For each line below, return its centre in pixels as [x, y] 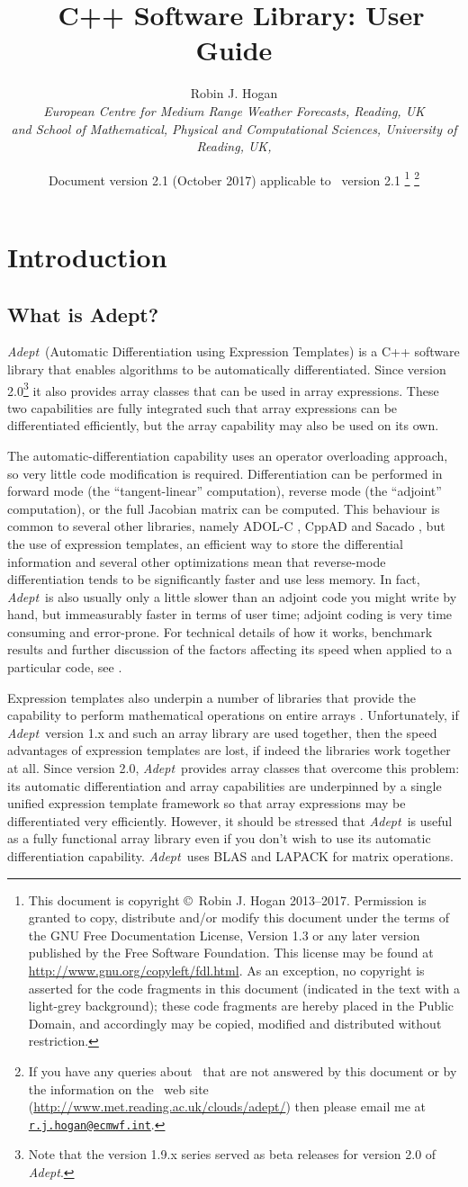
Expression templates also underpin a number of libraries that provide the [211, 697]
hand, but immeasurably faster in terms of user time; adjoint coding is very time [230, 614]
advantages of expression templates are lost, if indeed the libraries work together [229, 750]
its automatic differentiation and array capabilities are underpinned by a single [225, 785]
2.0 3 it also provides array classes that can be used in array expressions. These [223, 389]
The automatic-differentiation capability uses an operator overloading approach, [228, 455]
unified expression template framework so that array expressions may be [207, 803]
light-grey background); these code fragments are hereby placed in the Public [241, 1006]
